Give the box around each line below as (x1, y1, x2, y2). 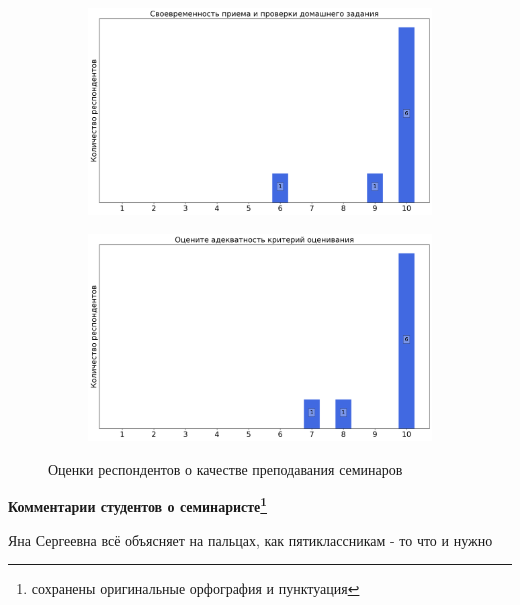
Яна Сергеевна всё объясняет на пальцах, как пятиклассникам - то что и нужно (8, 529, 493, 550)
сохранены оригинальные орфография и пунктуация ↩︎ (31, 578, 360, 599)
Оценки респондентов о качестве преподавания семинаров (48, 458, 403, 479)
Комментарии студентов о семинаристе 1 (8, 493, 268, 516)
